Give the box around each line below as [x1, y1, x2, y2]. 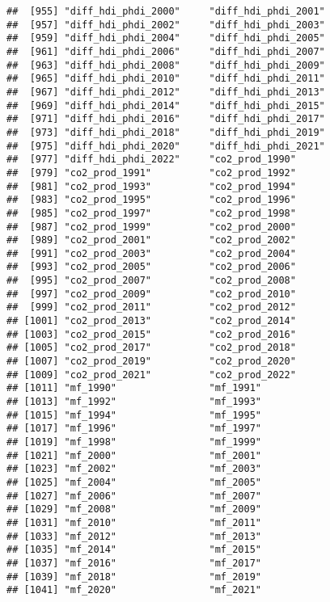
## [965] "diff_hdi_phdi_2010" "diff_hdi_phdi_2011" [6, 73, 325, 85]
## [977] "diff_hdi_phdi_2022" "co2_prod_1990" [6, 154, 296, 166]
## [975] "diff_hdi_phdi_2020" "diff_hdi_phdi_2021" [6, 140, 325, 152]
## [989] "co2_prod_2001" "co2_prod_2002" [6, 234, 296, 246]
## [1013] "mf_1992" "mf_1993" [6, 396, 261, 408]
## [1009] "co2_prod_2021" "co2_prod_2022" [6, 368, 296, 381]
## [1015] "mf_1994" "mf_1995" [6, 409, 261, 421]
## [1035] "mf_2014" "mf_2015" [6, 544, 261, 556]
